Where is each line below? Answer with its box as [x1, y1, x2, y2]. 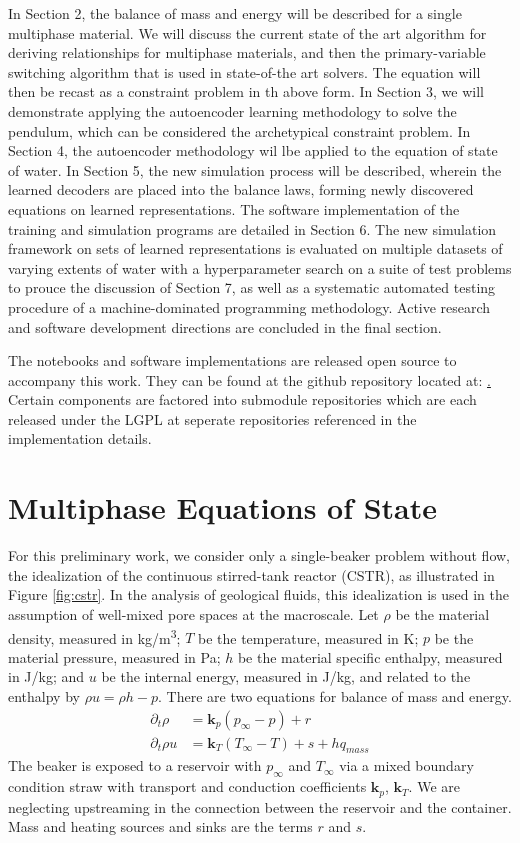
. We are [408, 776, 460, 797]
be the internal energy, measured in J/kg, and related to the [101, 666, 471, 687]
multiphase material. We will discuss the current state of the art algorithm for [8, 22, 487, 43]
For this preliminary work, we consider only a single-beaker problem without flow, [8, 545, 510, 566]
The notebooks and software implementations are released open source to [8, 350, 457, 371]
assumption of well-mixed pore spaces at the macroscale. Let [8, 603, 379, 624]
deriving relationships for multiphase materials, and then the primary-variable [8, 42, 486, 63]
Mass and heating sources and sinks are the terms [8, 816, 313, 837]
